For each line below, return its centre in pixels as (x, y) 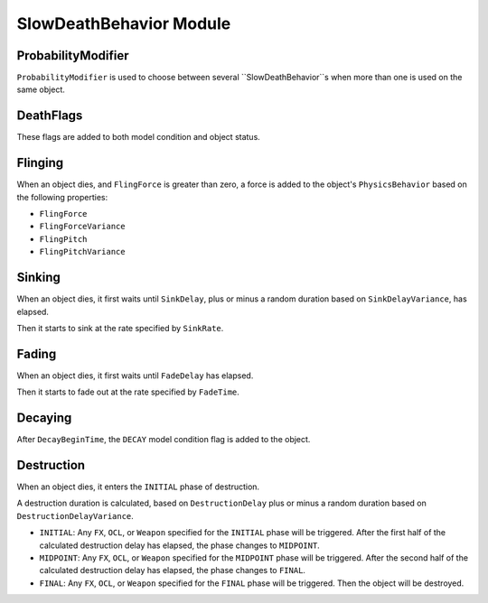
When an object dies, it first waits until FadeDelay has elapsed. (135, 376)
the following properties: (62, 197)
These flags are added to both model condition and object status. (139, 137)
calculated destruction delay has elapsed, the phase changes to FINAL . (173, 571)
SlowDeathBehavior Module (124, 23)
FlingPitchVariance (82, 252)
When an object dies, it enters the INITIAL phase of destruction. (138, 487)
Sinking (38, 278)
